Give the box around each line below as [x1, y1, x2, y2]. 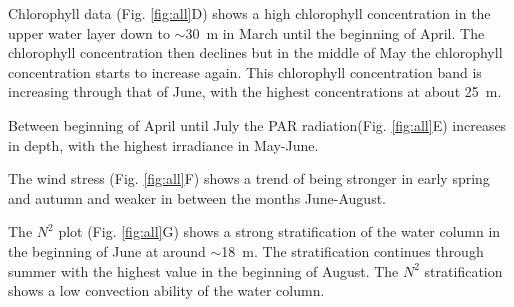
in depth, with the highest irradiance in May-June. [8, 134, 319, 155]
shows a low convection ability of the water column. [8, 280, 325, 301]
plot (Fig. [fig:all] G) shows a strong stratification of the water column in [58, 221, 501, 242]
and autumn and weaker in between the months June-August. [8, 187, 386, 208]
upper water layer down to [8, 22, 170, 43]
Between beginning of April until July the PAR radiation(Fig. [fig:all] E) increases [8, 114, 507, 135]
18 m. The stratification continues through [221, 240, 484, 261]
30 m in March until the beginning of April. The [185, 22, 485, 43]
